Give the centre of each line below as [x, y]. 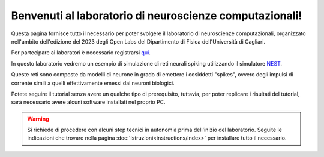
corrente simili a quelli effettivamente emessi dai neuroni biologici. [93, 83]
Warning [38, 119]
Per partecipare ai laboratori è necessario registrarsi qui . [81, 53]
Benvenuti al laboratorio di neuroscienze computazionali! [157, 16]
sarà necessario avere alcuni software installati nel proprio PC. [88, 102]
